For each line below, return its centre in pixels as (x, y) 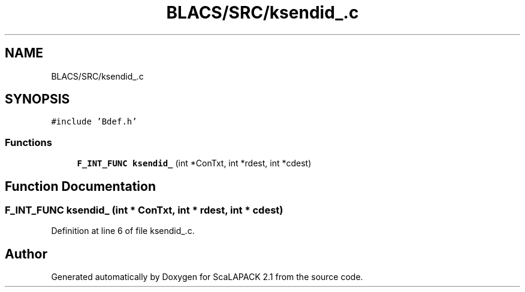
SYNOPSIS (37, 99)
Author (26, 254)
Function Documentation (80, 186)
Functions (28, 142)
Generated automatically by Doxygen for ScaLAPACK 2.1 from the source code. (207, 277)
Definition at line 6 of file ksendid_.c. (123, 231)
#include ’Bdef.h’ (94, 122)
